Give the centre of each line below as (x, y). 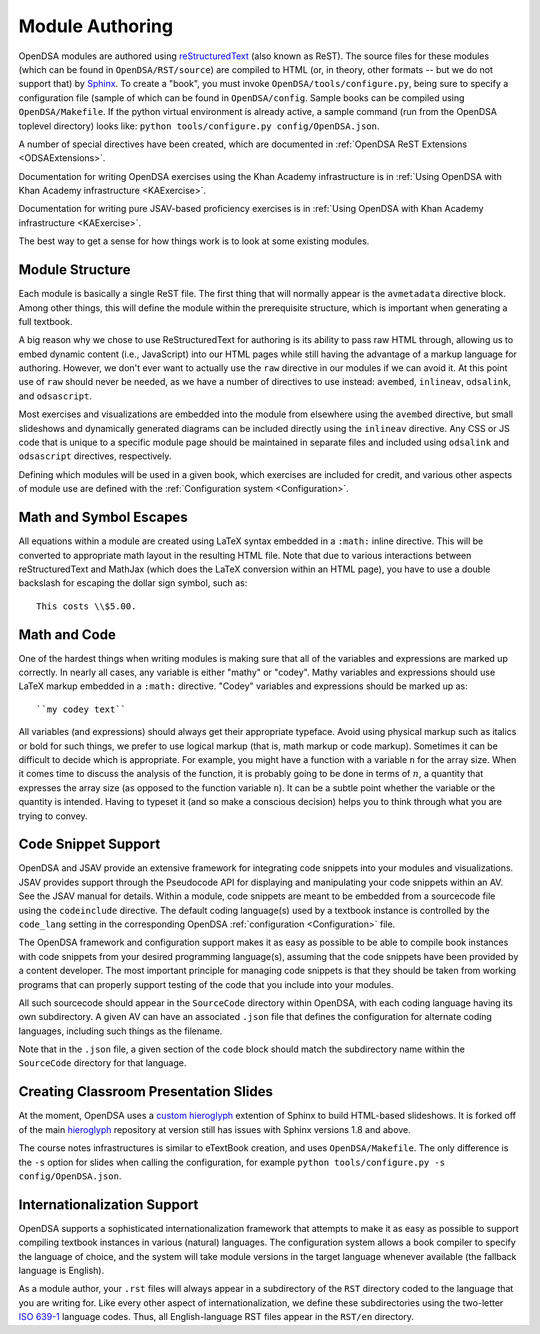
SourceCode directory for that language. (102, 1063)
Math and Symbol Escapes (103, 517)
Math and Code (67, 634)
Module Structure (74, 270)
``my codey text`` (81, 709)
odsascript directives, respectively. (95, 456)
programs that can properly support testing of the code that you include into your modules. (206, 984)
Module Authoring (96, 26)
